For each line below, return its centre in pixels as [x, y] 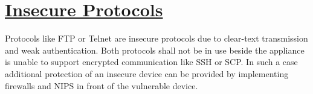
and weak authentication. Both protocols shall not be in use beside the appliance [155, 50]
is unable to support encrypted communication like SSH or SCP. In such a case [151, 62]
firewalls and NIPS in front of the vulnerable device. [102, 85]
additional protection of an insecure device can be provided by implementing [147, 73]
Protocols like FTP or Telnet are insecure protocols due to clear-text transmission [156, 38]
